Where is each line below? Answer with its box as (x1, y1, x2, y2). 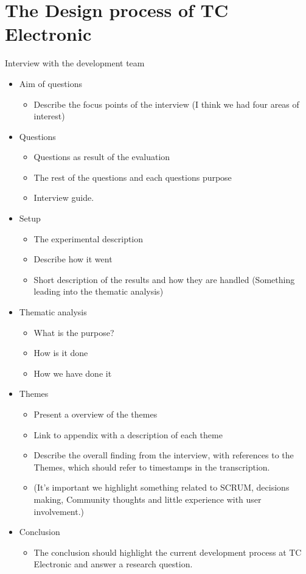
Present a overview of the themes (33, 408, 158, 420)
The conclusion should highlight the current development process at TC (33, 545, 302, 558)
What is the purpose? (33, 326, 114, 338)
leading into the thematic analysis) (33, 285, 164, 298)
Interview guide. (33, 191, 94, 204)
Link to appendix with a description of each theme (33, 428, 223, 441)
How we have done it (33, 366, 112, 379)
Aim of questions (19, 77, 83, 89)
